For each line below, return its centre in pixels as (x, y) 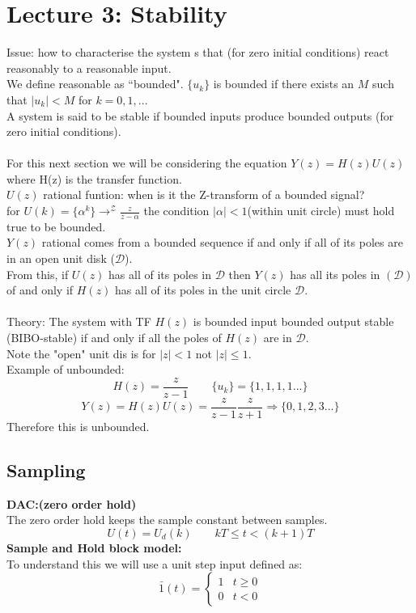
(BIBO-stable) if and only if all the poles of (114, 338)
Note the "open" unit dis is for (81, 353)
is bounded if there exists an (284, 84)
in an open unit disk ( (61, 258)
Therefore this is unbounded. (78, 426)
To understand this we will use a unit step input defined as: (155, 563)
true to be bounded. (56, 226)
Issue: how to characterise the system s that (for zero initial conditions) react (198, 52)
